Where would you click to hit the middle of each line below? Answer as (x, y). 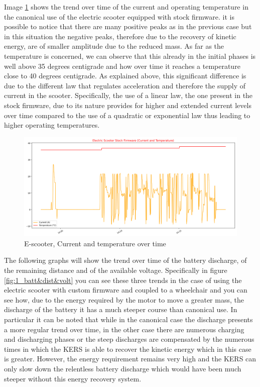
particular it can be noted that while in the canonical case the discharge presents (128, 319)
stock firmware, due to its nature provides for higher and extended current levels (128, 105)
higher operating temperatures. (52, 125)
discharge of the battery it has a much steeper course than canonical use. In (121, 309)
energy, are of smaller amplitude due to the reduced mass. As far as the (114, 46)
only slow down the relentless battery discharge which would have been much (123, 368)
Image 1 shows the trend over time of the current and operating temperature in (126, 7)
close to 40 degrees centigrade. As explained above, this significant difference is (125, 76)
